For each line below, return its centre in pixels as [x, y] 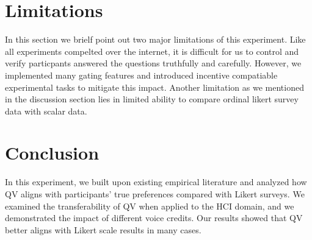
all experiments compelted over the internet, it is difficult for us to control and [152, 51]
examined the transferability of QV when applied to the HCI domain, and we [150, 206]
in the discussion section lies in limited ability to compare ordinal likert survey [152, 99]
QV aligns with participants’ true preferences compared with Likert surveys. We [155, 194]
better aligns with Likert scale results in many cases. [103, 229]
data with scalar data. [46, 111]
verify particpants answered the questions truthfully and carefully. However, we [153, 63]
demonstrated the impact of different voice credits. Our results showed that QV [154, 218]
